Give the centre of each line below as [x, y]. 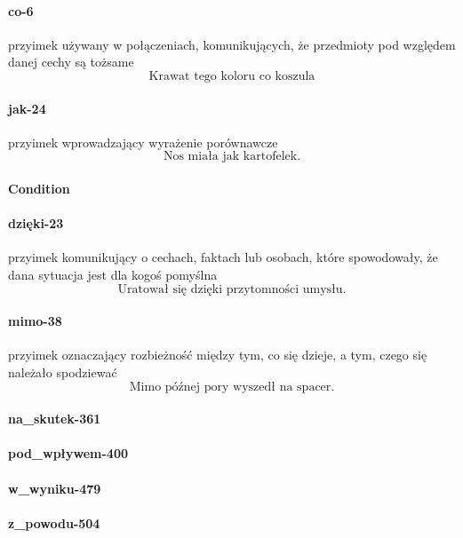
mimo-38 [35, 321]
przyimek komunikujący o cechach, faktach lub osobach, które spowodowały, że [223, 257]
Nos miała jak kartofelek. [232, 157]
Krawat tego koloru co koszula [232, 76]
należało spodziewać [63, 372]
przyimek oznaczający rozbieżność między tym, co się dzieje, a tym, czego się [218, 355]
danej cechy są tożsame [71, 62]
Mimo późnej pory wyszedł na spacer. [232, 387]
